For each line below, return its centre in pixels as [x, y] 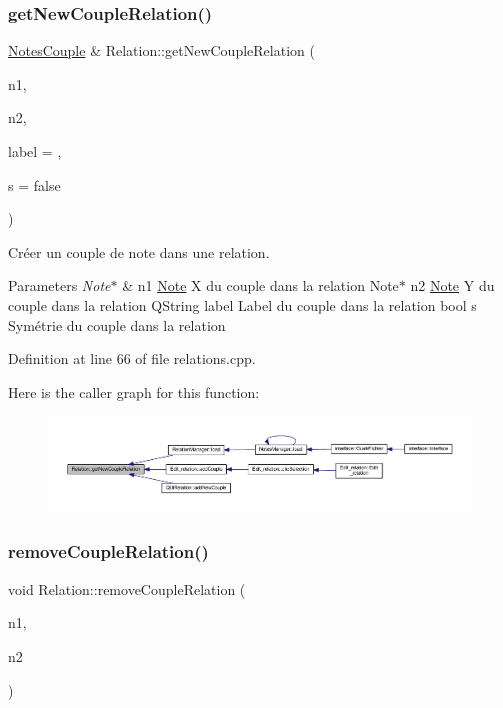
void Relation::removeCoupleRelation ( [127, 588]
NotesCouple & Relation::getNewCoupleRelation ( [161, 50]
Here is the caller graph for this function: [134, 391]
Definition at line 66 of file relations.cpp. [132, 358]
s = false [34, 184]
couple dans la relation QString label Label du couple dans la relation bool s [242, 304]
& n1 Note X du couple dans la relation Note [260, 285]
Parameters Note [59, 285]
